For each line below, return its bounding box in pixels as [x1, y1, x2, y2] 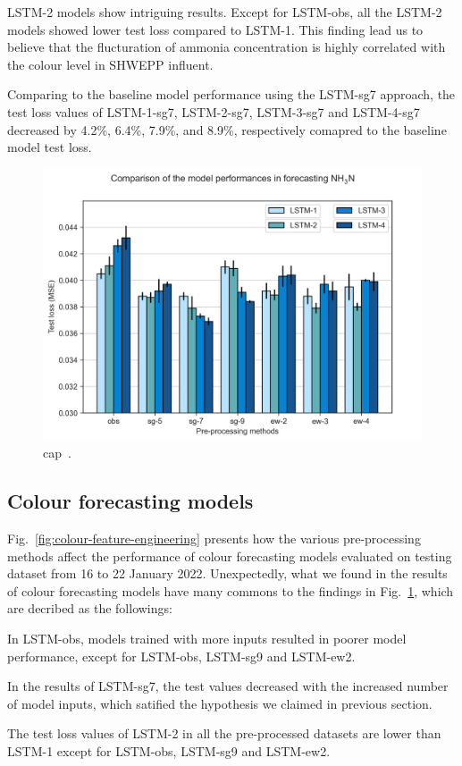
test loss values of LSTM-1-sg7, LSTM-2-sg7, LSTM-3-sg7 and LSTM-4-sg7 [7, 102, 420, 121]
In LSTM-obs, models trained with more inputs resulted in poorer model [7, 629, 407, 648]
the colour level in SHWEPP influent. [7, 55, 214, 73]
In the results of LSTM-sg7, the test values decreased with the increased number [7, 677, 449, 695]
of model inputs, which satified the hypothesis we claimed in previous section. [7, 694, 433, 712]
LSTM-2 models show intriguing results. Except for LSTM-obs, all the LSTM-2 [7, 3, 442, 21]
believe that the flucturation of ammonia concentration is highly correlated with [7, 38, 446, 56]
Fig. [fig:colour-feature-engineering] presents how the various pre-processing [7, 529, 421, 548]
